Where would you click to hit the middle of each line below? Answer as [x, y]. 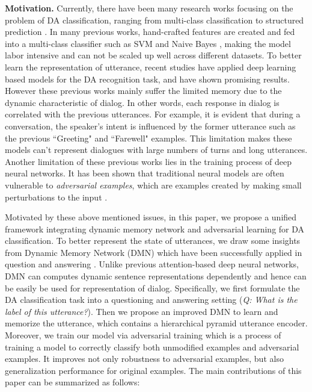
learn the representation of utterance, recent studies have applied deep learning [151, 67]
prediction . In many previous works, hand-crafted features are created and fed [150, 32]
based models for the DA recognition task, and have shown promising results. [147, 79]
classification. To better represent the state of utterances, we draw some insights [153, 241]
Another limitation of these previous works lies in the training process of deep [148, 161]
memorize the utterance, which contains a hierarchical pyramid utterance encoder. [156, 323]
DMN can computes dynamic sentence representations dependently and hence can [156, 276]
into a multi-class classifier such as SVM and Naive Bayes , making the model [148, 43]
